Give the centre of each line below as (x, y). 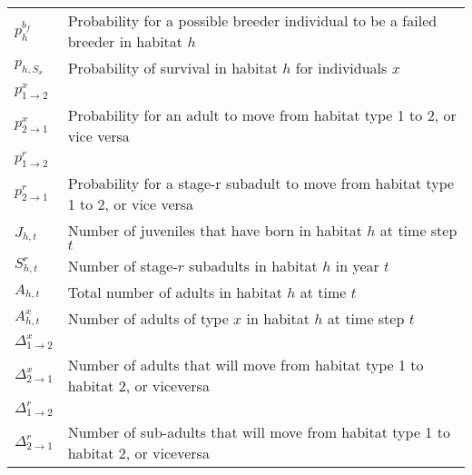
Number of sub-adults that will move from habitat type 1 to (259, 431)
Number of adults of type (148, 318)
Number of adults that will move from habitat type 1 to (246, 364)
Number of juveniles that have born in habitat (215, 230)
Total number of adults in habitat (175, 292)
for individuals (341, 68)
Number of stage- (123, 265)
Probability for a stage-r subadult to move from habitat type (261, 183)
